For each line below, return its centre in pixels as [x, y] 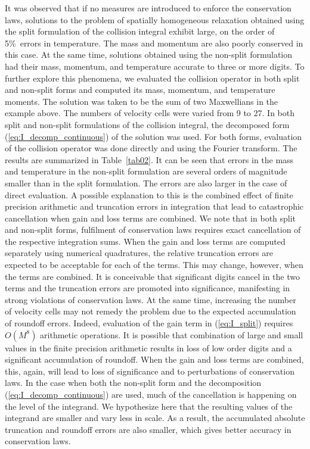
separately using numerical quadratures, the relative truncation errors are [139, 253]
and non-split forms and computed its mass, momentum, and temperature [140, 90]
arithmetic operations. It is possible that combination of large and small [172, 334]
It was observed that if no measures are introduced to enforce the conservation [148, 8]
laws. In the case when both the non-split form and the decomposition [133, 383]
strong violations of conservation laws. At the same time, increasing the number [151, 299]
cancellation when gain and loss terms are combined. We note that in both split [151, 218]
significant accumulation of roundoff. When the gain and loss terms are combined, [154, 359]
